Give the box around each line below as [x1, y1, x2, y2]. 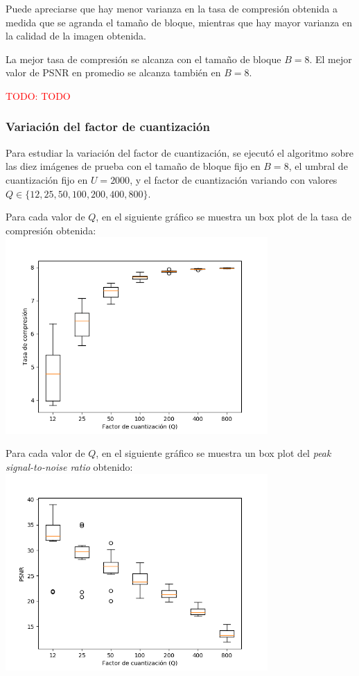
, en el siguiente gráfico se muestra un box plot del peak [96, 446, 331, 460]
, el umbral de [288, 159, 348, 173]
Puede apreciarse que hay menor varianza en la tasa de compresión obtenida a [6, 1, 338, 15]
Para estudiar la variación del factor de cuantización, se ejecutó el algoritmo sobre [6, 145, 353, 159]
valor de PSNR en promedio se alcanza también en [6, 65, 221, 80]
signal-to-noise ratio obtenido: [6, 459, 133, 474]
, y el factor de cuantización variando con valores [130, 172, 338, 187]
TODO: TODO [6, 88, 71, 103]
